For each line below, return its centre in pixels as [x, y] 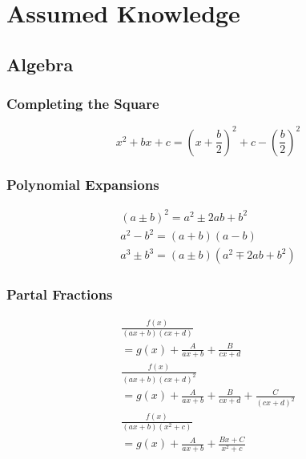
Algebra [40, 64]
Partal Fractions [60, 294]
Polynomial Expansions [83, 184]
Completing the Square [83, 104]
